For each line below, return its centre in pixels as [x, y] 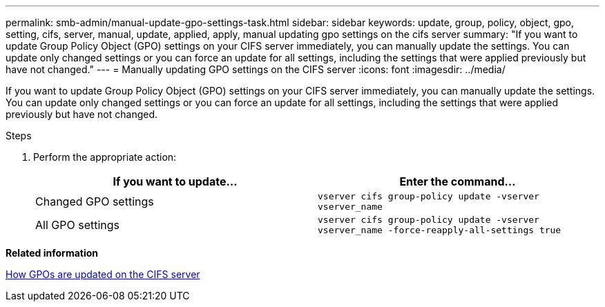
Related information [52, 253]
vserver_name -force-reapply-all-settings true [440, 230]
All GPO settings [78, 225]
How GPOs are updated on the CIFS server [103, 274]
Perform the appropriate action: [105, 157]
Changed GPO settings [95, 201]
